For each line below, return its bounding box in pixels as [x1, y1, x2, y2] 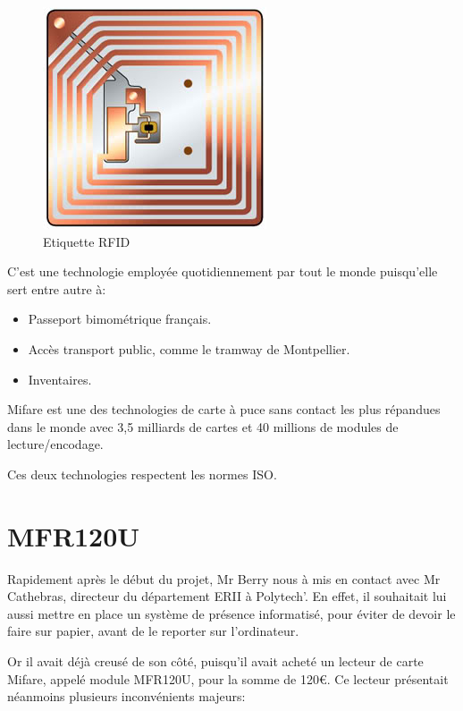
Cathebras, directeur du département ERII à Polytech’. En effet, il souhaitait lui [7, 587, 447, 605]
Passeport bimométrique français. [28, 309, 212, 328]
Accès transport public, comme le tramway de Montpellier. [28, 339, 350, 358]
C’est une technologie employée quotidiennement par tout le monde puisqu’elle [7, 262, 438, 281]
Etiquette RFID [43, 232, 130, 250]
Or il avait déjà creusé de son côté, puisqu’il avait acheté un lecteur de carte [7, 652, 424, 671]
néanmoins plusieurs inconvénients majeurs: [7, 687, 246, 706]
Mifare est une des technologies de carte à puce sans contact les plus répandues [7, 400, 441, 419]
